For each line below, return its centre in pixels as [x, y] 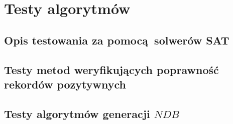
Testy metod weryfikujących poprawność [111, 69]
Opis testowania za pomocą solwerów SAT [117, 40]
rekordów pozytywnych [65, 84]
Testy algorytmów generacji [77, 113]
